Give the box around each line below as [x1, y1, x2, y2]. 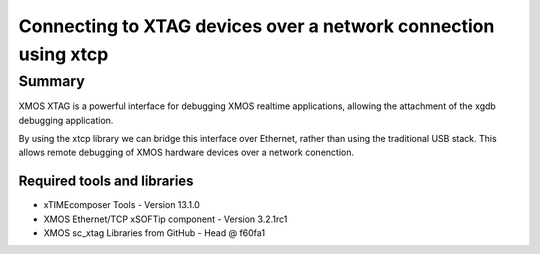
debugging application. [18, 114, 114, 126]
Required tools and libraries [18, 173, 194, 190]
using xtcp [18, 43, 109, 65]
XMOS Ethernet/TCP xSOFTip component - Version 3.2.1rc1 [43, 213, 288, 225]
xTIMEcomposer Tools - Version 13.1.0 [43, 199, 200, 211]
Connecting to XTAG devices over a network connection [18, 15, 495, 37]
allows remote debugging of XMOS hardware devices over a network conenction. [18, 146, 355, 159]
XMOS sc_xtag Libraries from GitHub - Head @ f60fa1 [43, 227, 265, 239]
